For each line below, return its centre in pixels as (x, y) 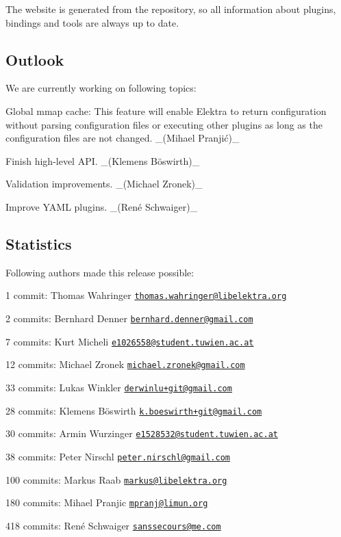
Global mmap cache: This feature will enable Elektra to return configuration (166, 110)
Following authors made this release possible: (100, 272)
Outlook (35, 59)
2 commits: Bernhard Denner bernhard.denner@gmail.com (129, 318)
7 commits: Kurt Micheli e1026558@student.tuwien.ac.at (130, 341)
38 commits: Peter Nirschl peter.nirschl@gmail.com (118, 456)
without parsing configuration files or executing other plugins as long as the (164, 124)
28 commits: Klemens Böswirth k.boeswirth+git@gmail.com (134, 410)
